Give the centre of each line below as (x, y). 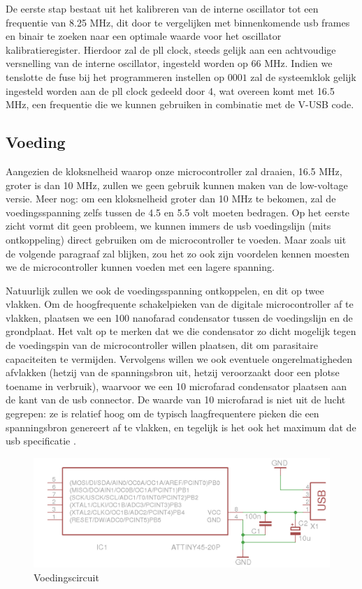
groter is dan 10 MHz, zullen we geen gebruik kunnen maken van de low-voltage (177, 185)
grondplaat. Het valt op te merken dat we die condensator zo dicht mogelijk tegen (181, 331)
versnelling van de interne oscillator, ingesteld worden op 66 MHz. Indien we (169, 63)
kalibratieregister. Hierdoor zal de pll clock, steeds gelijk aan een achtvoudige (171, 49)
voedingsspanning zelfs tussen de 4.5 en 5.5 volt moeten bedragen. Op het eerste (178, 212)
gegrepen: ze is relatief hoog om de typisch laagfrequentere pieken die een (162, 413)
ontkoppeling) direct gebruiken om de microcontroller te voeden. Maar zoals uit (176, 239)
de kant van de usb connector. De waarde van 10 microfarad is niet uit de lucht (176, 400)
